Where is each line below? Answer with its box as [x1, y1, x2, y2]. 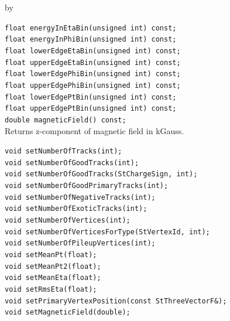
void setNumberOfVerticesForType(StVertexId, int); [5, 227, 210, 236]
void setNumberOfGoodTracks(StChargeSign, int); [5, 170, 198, 179]
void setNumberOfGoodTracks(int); [5, 158, 139, 167]
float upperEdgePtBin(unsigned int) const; [5, 104, 177, 113]
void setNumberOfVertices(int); [5, 216, 131, 225]
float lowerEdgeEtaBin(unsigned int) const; [5, 46, 181, 55]
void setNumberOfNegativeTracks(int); [5, 193, 156, 202]
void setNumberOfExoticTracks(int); [5, 204, 147, 213]
